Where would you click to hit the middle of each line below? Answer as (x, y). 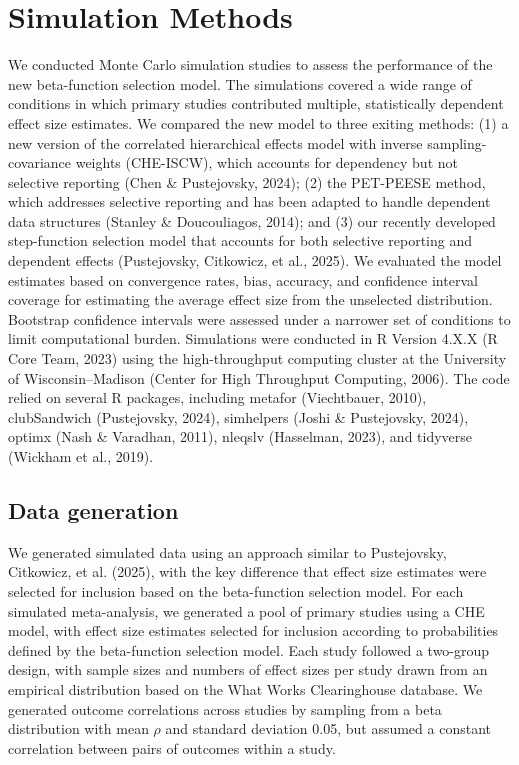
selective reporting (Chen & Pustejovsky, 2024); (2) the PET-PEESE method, (247, 181)
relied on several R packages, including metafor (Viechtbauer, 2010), (217, 397)
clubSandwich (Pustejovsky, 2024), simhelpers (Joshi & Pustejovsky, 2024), (238, 416)
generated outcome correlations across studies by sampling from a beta (225, 708)
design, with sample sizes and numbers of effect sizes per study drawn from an (248, 669)
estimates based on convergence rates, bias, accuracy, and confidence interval (243, 279)
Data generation (93, 509)
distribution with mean (78, 728)
